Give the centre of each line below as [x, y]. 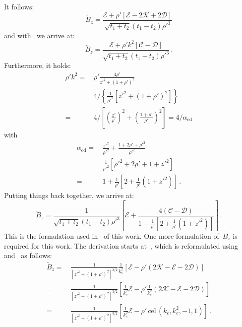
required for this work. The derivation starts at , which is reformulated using [121, 245]
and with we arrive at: [39, 35]
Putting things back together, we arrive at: [69, 195]
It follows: [19, 6]
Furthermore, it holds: [37, 65]
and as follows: [28, 255]
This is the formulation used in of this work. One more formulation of [112, 235]
